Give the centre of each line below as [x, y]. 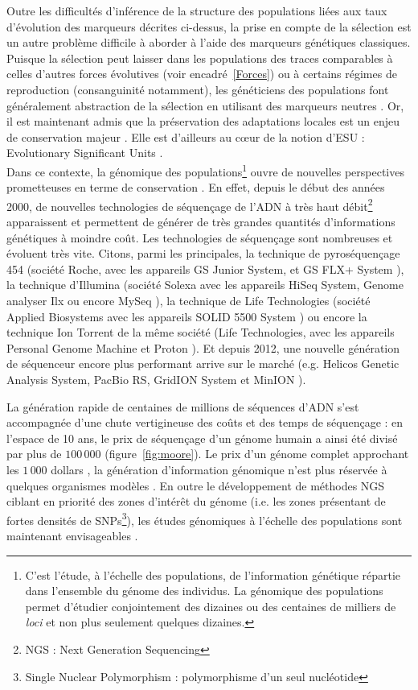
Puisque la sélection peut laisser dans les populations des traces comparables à [200, 58]
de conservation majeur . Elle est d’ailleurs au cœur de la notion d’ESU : [186, 136]
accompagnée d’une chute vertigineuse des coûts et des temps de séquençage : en [205, 422]
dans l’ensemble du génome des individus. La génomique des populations [204, 591]
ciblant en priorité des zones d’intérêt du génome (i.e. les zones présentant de [196, 501]
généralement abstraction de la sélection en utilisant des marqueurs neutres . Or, [205, 105]
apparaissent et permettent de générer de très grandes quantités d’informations [201, 222]
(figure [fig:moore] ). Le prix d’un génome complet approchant [257, 454]
